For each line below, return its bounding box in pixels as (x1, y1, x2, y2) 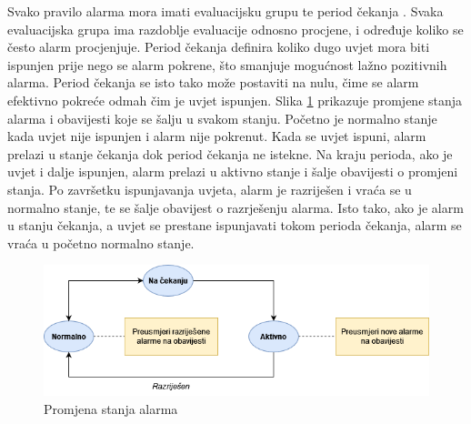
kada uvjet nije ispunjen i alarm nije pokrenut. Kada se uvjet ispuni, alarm (7, 126, 426, 146)
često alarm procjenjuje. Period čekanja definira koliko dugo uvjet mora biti (7, 37, 430, 56)
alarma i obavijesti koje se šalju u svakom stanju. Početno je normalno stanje (7, 108, 437, 127)
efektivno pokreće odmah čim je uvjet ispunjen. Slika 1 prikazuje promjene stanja (7, 90, 463, 109)
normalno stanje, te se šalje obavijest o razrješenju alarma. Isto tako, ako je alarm (7, 197, 464, 217)
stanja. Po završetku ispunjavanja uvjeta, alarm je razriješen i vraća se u (7, 179, 412, 198)
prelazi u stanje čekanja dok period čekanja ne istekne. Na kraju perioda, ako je (7, 144, 453, 163)
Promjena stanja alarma (44, 399, 178, 418)
